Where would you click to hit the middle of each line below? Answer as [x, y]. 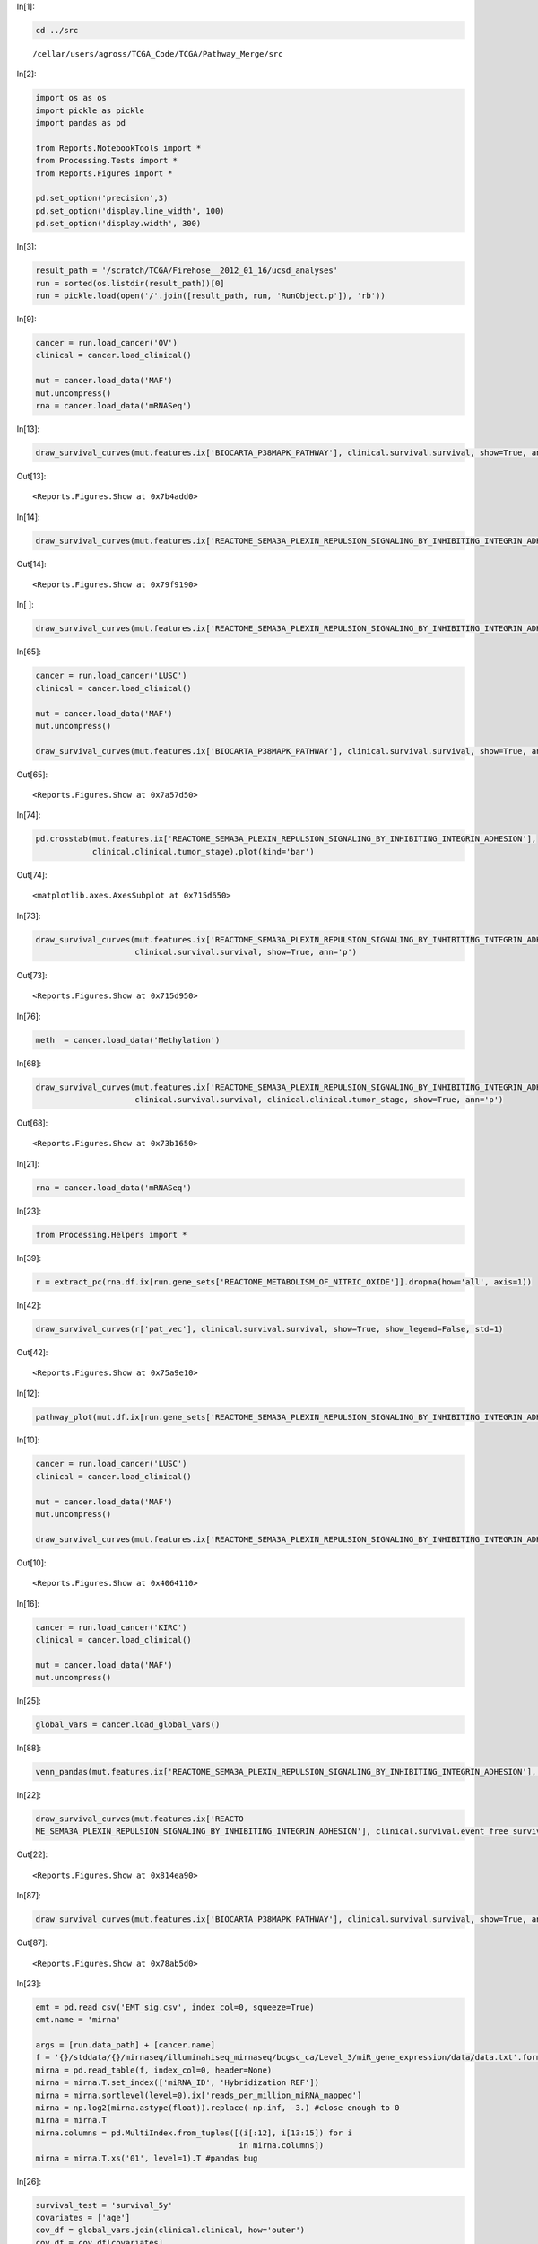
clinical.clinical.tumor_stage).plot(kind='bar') [203, 851]
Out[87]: [32, 1942]
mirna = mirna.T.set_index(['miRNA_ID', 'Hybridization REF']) [178, 2083]
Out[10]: [31, 1563]
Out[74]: [32, 874]
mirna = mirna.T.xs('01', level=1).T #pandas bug [147, 2158]
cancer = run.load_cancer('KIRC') [111, 1627]
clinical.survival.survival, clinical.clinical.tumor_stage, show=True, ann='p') [319, 1100]
